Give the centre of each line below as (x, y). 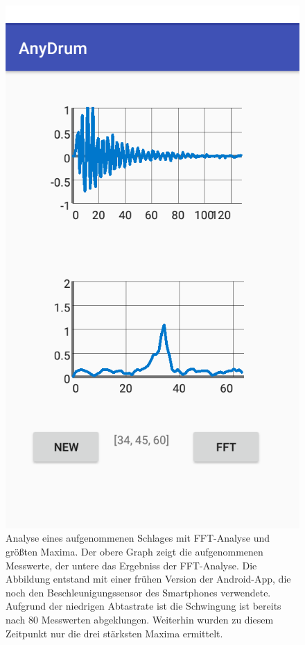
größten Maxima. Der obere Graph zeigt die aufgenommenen (134, 551)
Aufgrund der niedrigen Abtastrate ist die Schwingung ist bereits (143, 606)
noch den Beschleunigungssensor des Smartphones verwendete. (138, 592)
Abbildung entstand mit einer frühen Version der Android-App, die (148, 579)
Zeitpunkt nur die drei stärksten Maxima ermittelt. (114, 633)
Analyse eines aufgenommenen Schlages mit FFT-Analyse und (138, 538)
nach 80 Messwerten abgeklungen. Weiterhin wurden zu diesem (140, 619)
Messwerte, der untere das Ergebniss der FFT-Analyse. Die (131, 565)
